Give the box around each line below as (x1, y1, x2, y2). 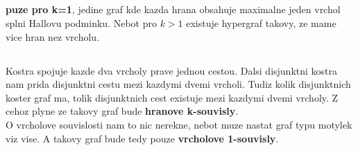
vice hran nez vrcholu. (6, 29, 100, 44)
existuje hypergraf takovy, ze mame (186, 15, 336, 30)
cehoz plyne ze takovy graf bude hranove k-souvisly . (6, 104, 239, 118)
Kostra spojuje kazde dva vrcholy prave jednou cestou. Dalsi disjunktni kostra (6, 63, 338, 77)
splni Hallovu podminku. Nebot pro (6, 15, 157, 30)
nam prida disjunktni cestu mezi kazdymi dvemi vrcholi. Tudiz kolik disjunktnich (6, 77, 351, 91)
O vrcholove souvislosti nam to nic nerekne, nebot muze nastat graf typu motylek (6, 117, 352, 131)
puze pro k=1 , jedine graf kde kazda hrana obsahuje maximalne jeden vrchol (6, 2, 341, 17)
